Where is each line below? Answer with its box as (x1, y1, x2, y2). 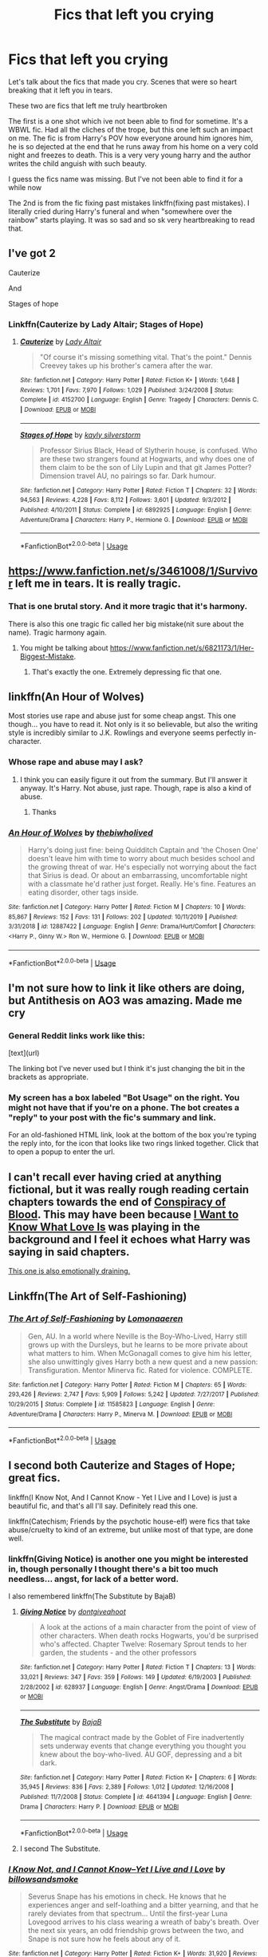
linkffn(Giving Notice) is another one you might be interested (8, 1553, 249, 1564)
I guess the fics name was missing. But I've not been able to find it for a (8, 174, 243, 184)
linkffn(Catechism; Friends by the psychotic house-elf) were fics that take (8, 1516, 250, 1526)
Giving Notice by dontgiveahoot (19, 1607, 126, 1617)
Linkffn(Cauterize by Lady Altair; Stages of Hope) (8, 318, 204, 330)
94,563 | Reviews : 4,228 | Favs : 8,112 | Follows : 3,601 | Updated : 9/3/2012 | (19, 496, 231, 504)
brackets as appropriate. (8, 1072, 89, 1082)
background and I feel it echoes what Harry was (8, 1232, 251, 1246)
